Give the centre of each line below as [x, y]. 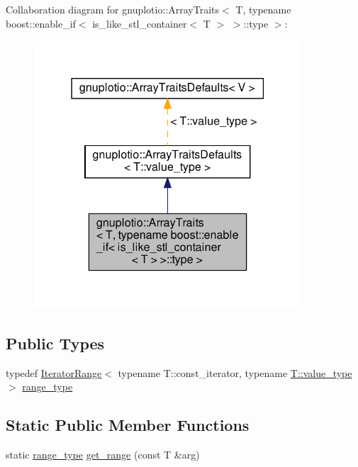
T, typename [263, 9]
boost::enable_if [41, 23]
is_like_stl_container [140, 23]
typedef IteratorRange [54, 372]
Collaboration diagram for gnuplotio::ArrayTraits [112, 9]
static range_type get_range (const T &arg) [103, 454]
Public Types [55, 343]
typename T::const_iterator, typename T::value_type [235, 372]
